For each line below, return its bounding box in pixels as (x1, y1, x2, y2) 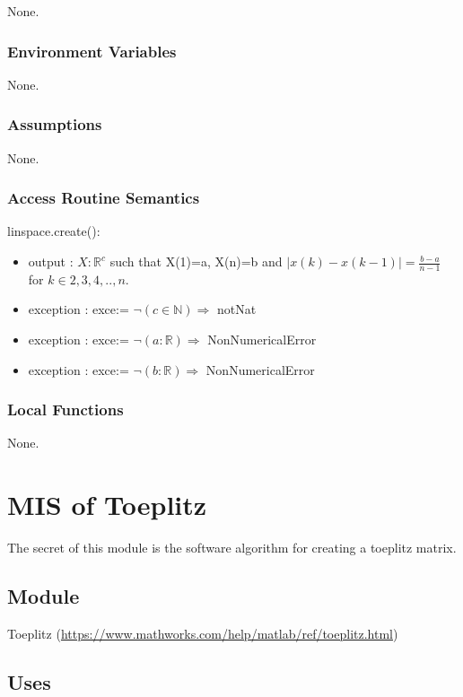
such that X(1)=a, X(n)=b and (109, 252, 283, 271)
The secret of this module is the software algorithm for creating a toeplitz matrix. (7, 538, 457, 557)
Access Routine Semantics (7, 187, 200, 209)
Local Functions (7, 398, 124, 421)
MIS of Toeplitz (7, 486, 207, 523)
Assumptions (7, 113, 102, 135)
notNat (216, 300, 257, 318)
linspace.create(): (7, 222, 100, 240)
